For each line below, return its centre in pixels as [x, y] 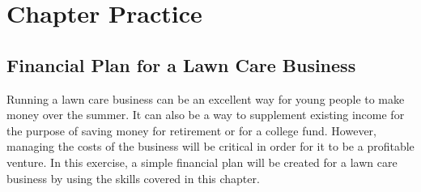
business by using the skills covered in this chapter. [133, 178]
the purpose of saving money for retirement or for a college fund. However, [191, 130]
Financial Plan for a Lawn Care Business [181, 64]
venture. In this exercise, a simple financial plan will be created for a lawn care [202, 162]
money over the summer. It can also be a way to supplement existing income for [206, 115]
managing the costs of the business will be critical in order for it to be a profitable [210, 146]
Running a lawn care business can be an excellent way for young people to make [206, 98]
